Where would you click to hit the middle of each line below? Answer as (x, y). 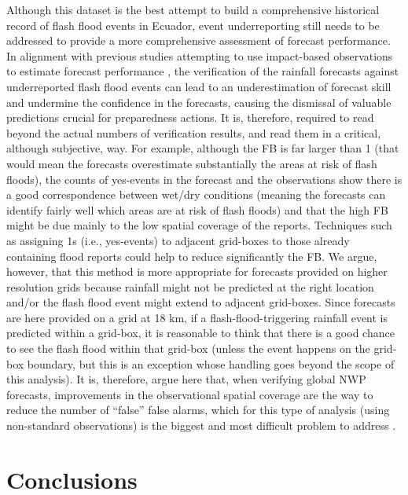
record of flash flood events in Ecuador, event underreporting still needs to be (193, 25)
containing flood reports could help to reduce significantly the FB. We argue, (192, 256)
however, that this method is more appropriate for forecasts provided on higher (197, 271)
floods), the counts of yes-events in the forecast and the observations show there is (204, 179)
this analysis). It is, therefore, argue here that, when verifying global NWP (186, 379)
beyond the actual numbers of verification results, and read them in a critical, (194, 132)
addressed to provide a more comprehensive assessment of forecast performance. (198, 40)
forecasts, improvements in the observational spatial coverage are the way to (190, 394)
